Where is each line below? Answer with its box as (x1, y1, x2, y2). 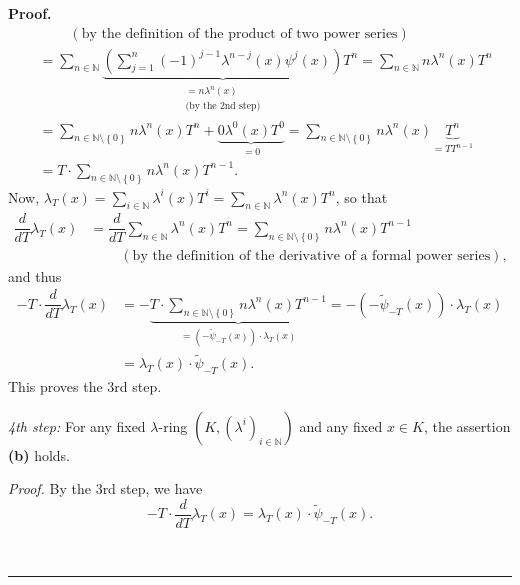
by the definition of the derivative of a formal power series (132, 248, 491, 263)
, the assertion (423, 415, 511, 436)
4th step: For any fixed (8, 415, 146, 436)
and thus (8, 265, 62, 286)
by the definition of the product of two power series (81, 26, 398, 41)
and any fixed (299, 415, 383, 436)
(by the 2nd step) (185, 101, 261, 112)
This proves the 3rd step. (8, 376, 162, 397)
